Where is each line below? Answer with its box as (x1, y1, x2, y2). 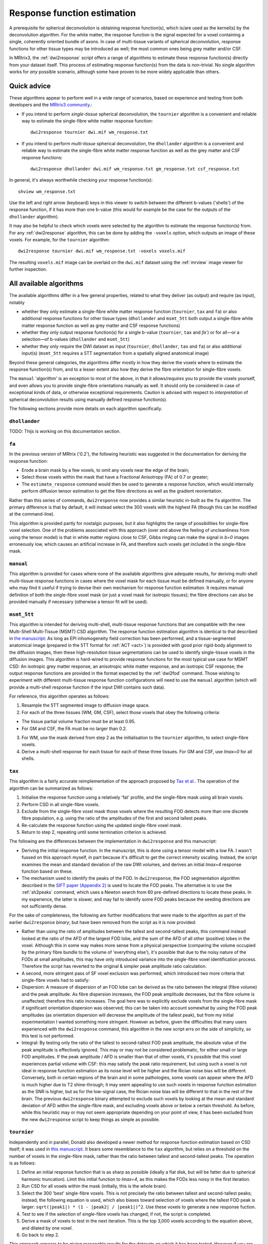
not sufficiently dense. (21, 903, 67, 909)
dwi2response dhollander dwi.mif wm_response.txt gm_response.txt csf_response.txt (30, 166, 240, 172)
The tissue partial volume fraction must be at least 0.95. (21, 719, 136, 725)
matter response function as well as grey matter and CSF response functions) (21, 322, 181, 328)
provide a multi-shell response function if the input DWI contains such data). (9, 684, 166, 690)
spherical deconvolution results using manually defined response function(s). (9, 396, 167, 403)
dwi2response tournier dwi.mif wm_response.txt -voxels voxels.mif (18, 248, 186, 254)
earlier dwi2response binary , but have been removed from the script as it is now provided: (9, 919, 197, 925)
